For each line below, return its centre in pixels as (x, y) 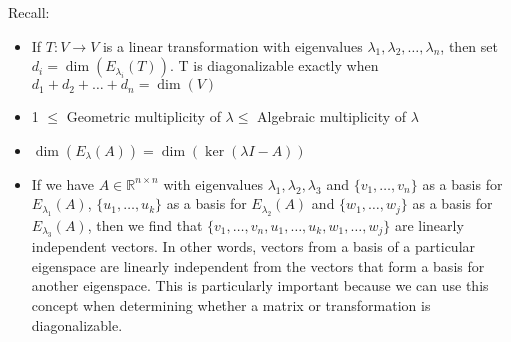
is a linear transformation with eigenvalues (232, 45)
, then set (469, 45)
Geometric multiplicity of (143, 116)
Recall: (29, 12)
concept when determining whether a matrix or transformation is (231, 304)
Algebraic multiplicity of (332, 116)
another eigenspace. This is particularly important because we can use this (260, 285)
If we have (62, 183)
